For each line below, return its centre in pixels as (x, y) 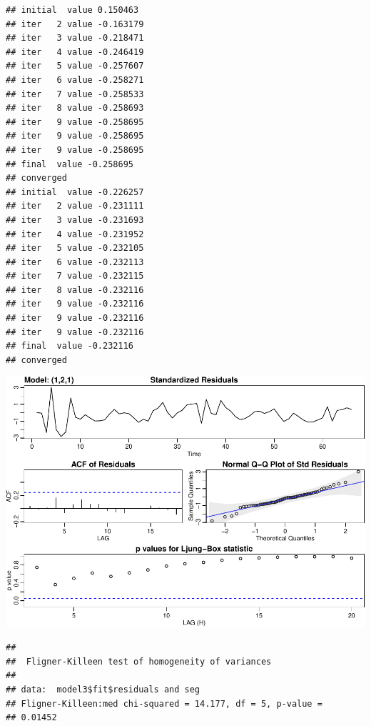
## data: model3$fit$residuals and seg (103, 689)
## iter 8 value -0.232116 (75, 290)
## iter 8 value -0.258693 (75, 108)
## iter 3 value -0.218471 (75, 38)
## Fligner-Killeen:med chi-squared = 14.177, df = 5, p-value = (164, 703)
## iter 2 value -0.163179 (75, 24)
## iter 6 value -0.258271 (75, 80)
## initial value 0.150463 (72, 10)
